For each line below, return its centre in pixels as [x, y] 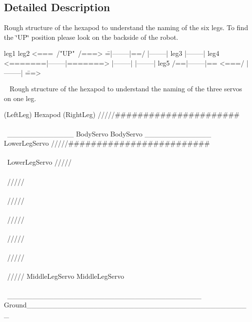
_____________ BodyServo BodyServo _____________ [109, 133]
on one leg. [20, 98]
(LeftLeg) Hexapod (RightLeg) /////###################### [122, 114]
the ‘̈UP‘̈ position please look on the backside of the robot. [91, 37]
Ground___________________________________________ [125, 305]
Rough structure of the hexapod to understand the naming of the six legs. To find [126, 27]
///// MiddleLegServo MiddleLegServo [66, 276]
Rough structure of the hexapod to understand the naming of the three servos [126, 89]
